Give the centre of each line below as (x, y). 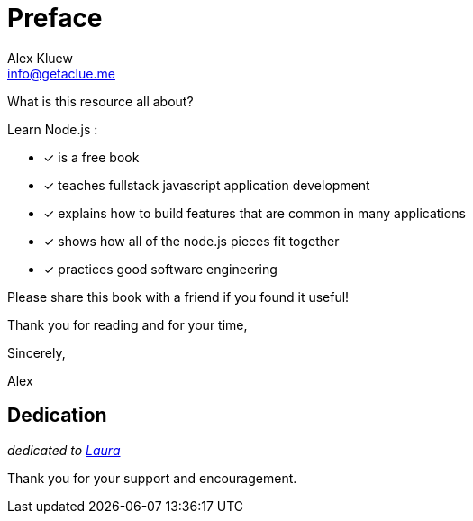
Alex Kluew (40, 58)
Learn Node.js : (53, 129)
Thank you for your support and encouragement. (152, 478)
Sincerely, (36, 352)
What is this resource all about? (100, 101)
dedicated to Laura (64, 450)
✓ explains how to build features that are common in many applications (255, 213)
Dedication (57, 416)
